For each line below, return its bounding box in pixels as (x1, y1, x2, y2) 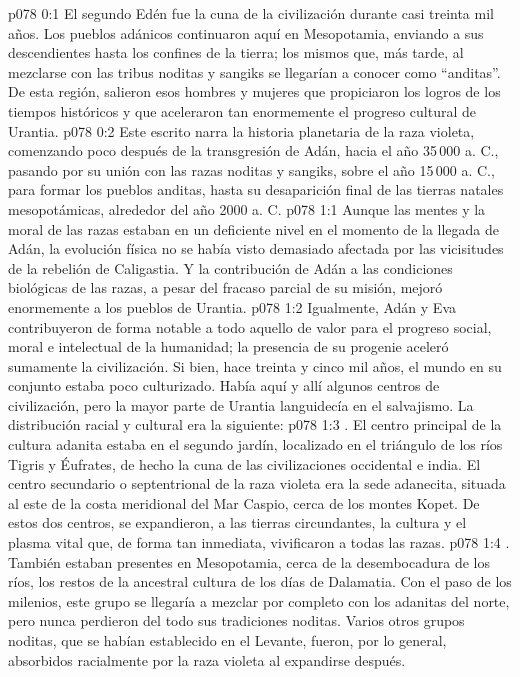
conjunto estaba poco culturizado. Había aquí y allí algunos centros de (8, 375, 440, 396)
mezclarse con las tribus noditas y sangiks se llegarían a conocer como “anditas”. (8, 61, 501, 82)
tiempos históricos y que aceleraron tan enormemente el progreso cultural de (8, 100, 476, 121)
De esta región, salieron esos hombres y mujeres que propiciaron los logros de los (8, 81, 501, 102)
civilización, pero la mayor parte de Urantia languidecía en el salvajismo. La (8, 394, 474, 415)
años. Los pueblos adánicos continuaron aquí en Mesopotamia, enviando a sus (8, 22, 484, 43)
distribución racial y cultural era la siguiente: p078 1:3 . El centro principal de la (8, 414, 502, 435)
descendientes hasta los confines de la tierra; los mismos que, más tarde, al (8, 42, 464, 63)
